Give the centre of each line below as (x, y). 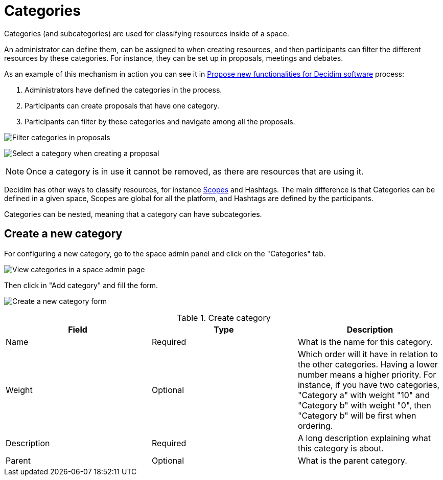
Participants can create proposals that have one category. (122, 105)
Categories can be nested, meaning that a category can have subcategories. (133, 214)
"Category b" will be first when (357, 415)
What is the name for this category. (365, 342)
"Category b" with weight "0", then (364, 405)
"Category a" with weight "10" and (364, 395)
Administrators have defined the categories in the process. (123, 90)
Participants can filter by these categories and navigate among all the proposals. (160, 121)
